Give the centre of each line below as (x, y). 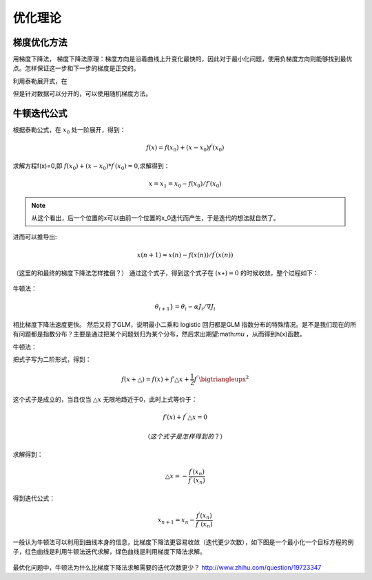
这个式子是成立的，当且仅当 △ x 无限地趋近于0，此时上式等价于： (105, 400)
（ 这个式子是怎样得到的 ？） (185, 436)
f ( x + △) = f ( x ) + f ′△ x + (155, 379)
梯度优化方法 (40, 42)
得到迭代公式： (34, 498)
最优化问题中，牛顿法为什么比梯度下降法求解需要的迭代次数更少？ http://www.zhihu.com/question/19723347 (167, 567)
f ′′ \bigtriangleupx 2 (221, 379)
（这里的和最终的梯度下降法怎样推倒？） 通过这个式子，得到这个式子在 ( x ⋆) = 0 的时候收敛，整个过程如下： (166, 272)
